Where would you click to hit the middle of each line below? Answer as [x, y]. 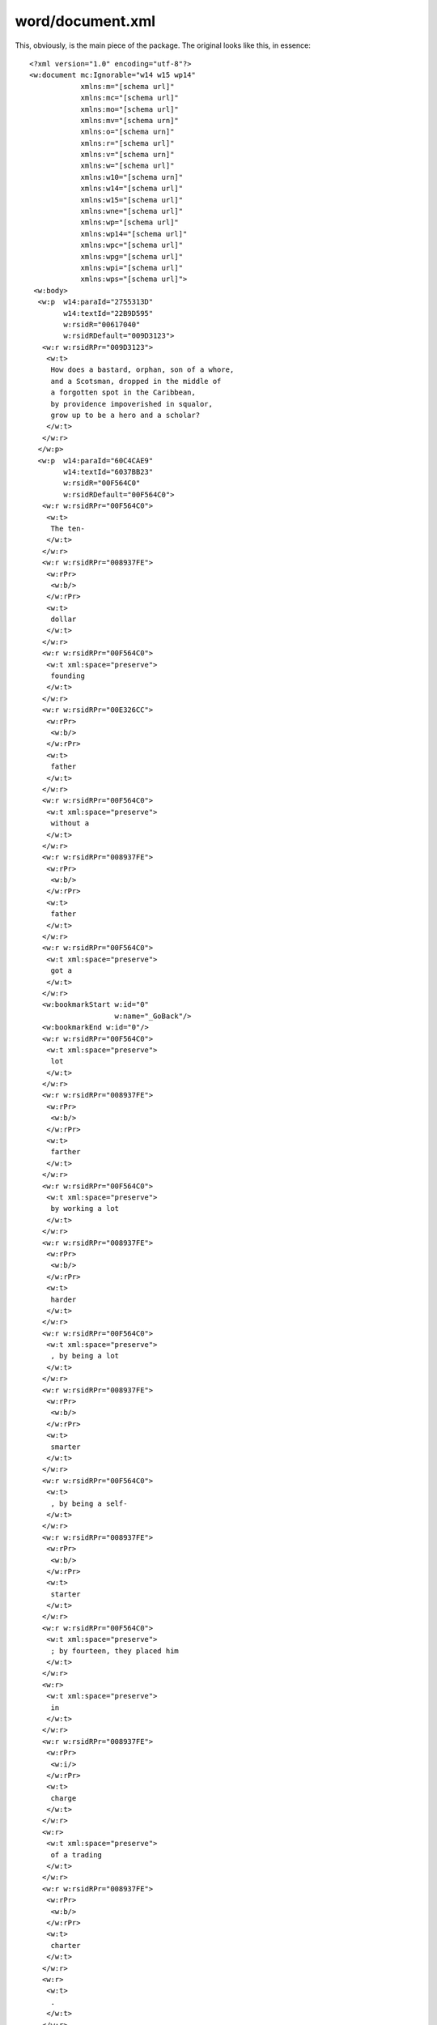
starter [66, 1594]
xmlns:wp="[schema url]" [130, 222]
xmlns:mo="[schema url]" [130, 109]
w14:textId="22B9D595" [108, 313]
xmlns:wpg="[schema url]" [132, 256]
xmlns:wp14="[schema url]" [134, 234]
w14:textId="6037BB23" [108, 472]
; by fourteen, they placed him [115, 1651]
